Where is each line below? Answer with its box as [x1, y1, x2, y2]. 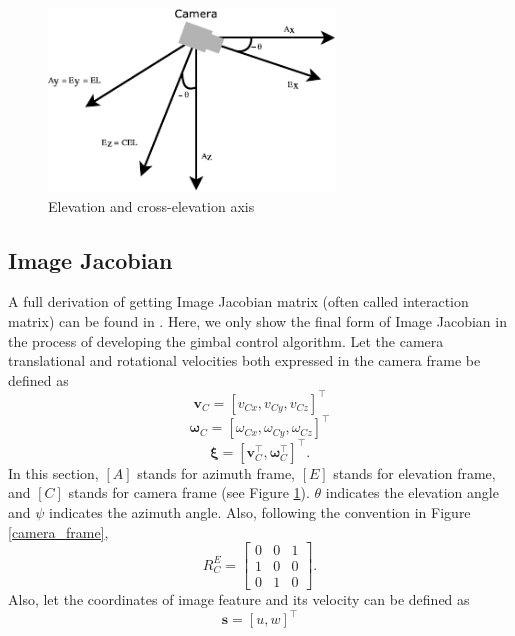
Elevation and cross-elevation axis [48, 195, 255, 216]
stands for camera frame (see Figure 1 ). [68, 482, 310, 503]
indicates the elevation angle [325, 482, 499, 503]
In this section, [8, 462, 99, 483]
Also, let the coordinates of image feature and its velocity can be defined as [8, 589, 470, 610]
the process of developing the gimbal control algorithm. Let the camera [8, 330, 444, 351]
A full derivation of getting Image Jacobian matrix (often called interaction [8, 291, 469, 312]
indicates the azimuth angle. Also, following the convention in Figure [49, 502, 471, 523]
